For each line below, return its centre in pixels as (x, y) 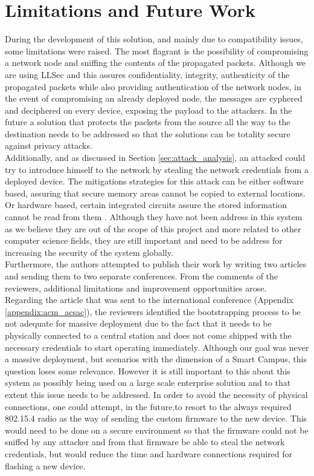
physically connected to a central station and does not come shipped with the (148, 335)
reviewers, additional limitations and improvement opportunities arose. (136, 288)
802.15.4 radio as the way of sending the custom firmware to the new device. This (156, 418)
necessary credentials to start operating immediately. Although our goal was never (157, 347)
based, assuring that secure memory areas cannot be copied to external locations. (155, 193)
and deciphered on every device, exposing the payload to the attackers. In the (149, 110)
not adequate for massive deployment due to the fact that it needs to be (138, 323)
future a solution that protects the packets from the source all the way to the (148, 122)
